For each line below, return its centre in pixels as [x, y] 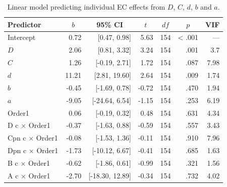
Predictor [24, 24]
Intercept [22, 37]
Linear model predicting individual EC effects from [86, 7]
